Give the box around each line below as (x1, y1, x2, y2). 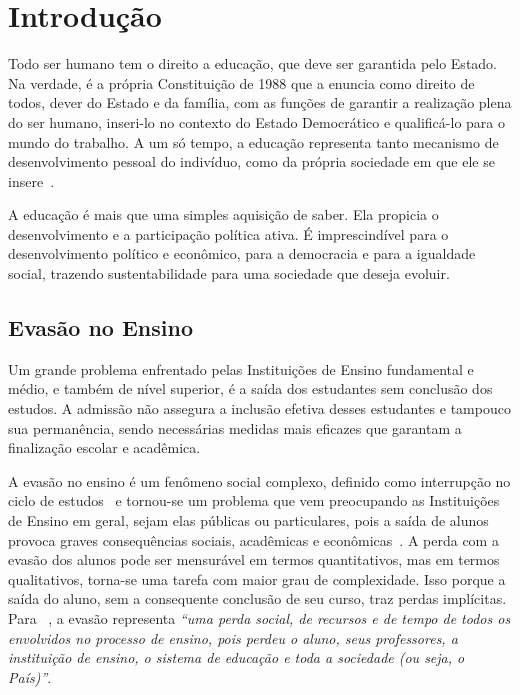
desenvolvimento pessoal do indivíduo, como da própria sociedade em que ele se (8, 151, 495, 172)
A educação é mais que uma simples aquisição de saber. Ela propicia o (8, 204, 439, 225)
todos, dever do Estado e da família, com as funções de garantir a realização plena (8, 92, 512, 113)
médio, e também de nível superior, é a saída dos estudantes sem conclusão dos (8, 378, 493, 399)
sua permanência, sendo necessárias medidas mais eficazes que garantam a (8, 417, 462, 438)
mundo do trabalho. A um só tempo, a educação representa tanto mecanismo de (8, 131, 499, 152)
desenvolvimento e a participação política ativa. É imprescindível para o (8, 223, 449, 244)
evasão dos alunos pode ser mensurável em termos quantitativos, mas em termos (8, 549, 500, 570)
